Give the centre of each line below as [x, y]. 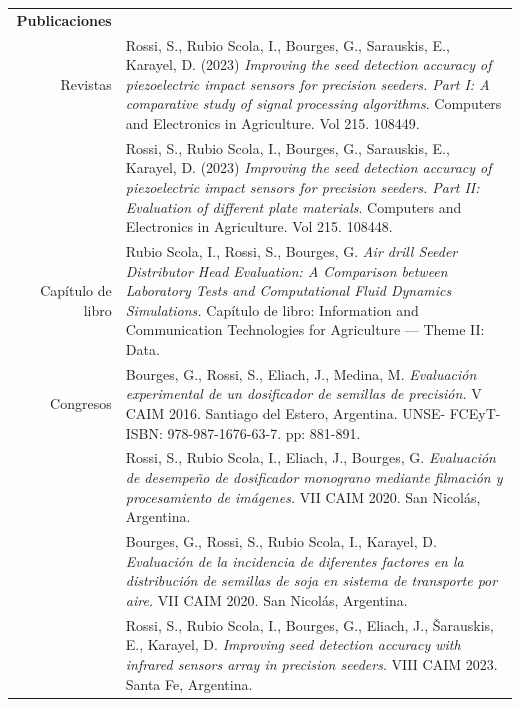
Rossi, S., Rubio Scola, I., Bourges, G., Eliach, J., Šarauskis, [310, 624]
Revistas [86, 83]
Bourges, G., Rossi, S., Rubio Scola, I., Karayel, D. [281, 541]
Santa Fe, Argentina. [189, 683]
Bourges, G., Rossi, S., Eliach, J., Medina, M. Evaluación [301, 373]
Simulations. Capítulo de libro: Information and [272, 309]
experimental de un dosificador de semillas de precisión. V [303, 393]
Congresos [81, 403]
